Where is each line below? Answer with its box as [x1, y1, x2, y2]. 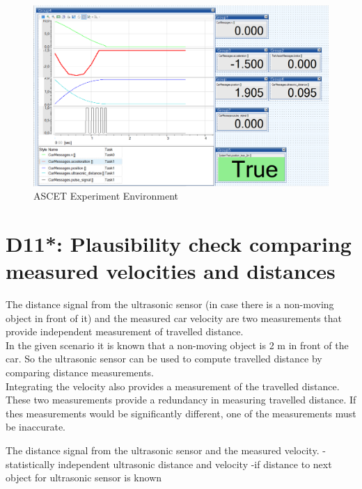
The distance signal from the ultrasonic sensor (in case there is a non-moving [6, 297, 334, 312]
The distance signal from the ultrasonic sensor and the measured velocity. [6, 443, 320, 458]
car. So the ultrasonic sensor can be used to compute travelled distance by [6, 351, 322, 366]
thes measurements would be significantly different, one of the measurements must [6, 406, 356, 420]
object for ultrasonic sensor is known [6, 470, 162, 485]
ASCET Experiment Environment [33, 189, 178, 203]
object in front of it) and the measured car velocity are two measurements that [6, 310, 342, 325]
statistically [6, 456, 55, 471]
